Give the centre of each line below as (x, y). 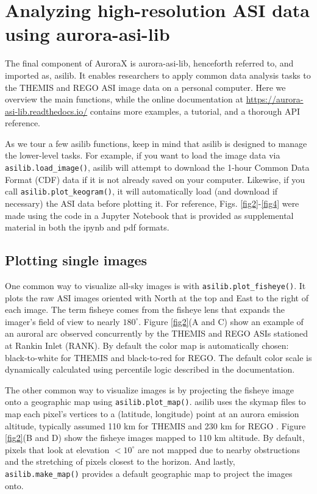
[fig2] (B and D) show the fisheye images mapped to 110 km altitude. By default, (155, 438)
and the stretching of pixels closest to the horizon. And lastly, (120, 461)
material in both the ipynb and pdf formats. (87, 227)
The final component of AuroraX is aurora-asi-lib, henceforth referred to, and (149, 63)
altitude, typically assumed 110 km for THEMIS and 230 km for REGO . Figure (155, 425)
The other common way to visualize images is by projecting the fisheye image (149, 389)
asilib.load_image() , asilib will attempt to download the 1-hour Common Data (157, 167)
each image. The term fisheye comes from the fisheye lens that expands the (145, 310)
